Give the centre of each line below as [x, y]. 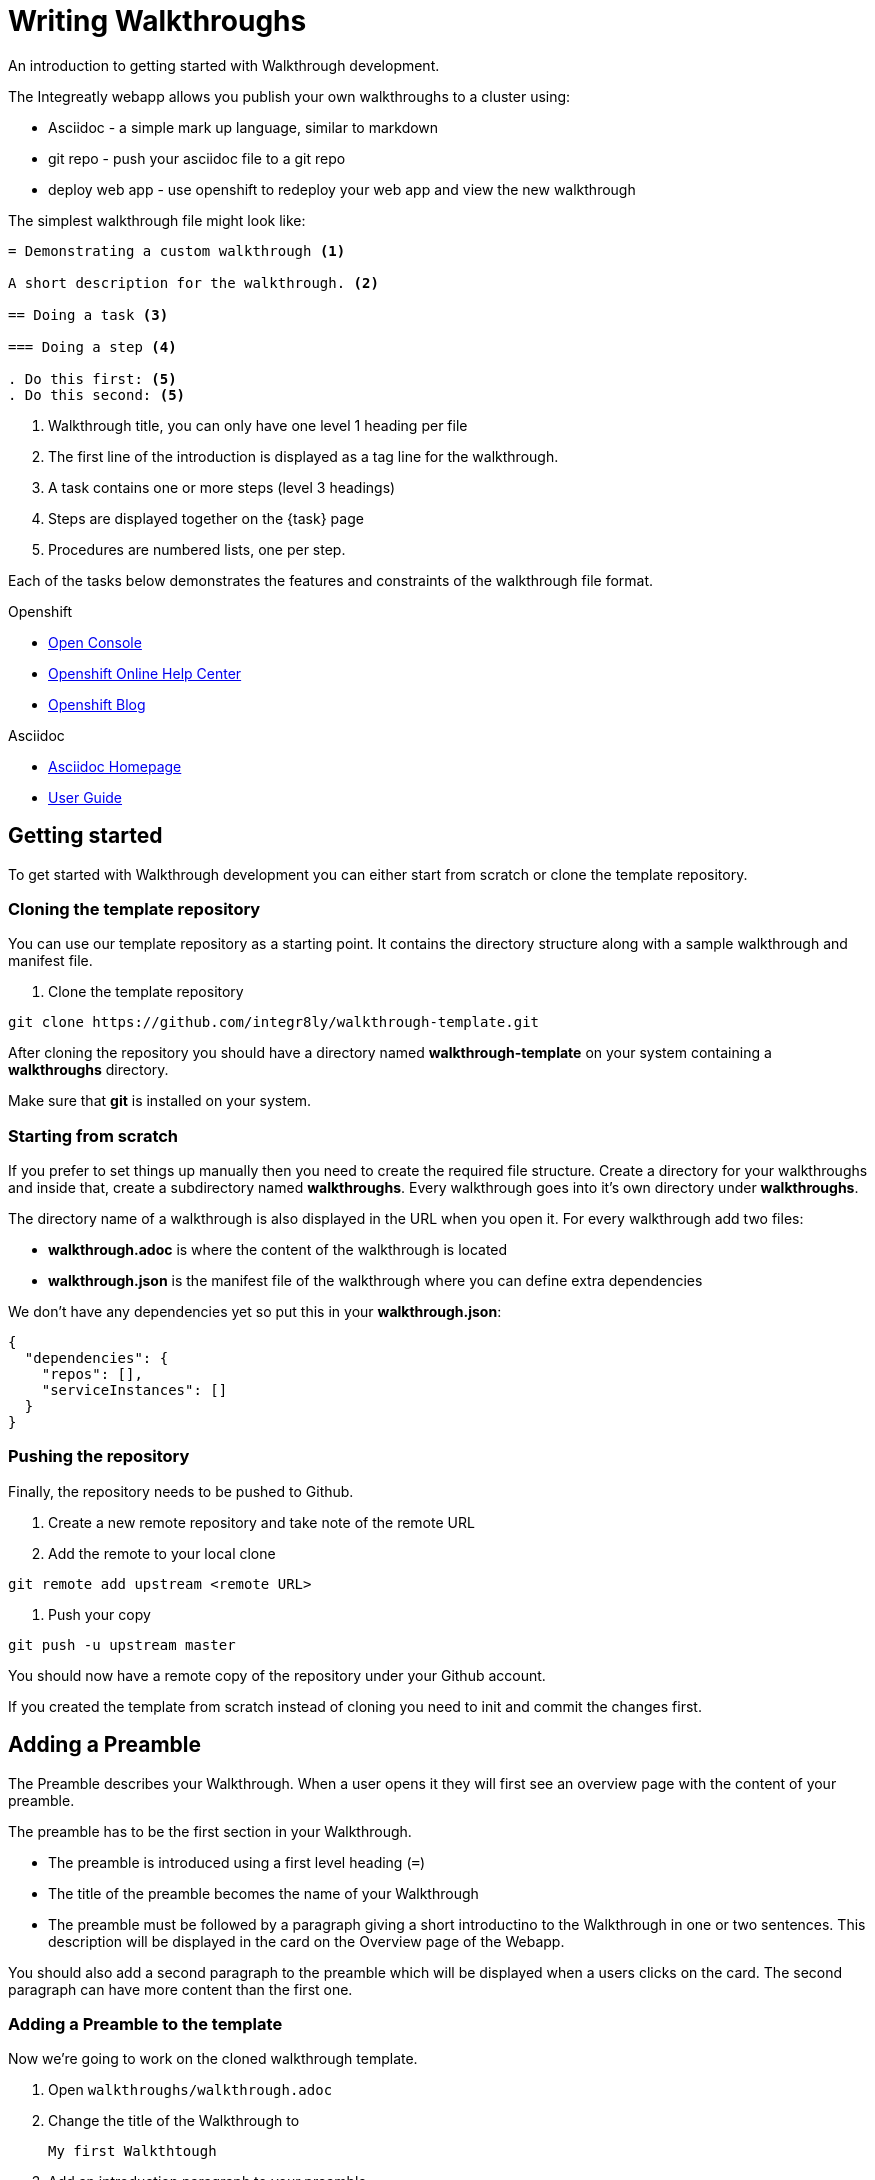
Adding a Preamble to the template [145, 2024]
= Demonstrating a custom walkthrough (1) [177, 250]
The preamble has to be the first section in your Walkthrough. [210, 1831]
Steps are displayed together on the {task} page [206, 518]
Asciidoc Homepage [115, 766]
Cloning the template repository [134, 908]
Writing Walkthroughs [157, 21]
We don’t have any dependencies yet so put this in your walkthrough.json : [255, 1312]
